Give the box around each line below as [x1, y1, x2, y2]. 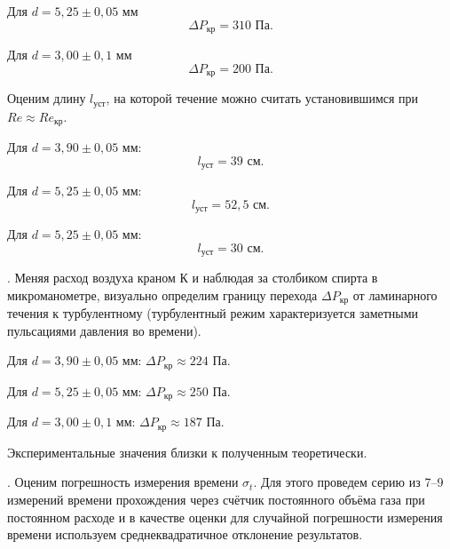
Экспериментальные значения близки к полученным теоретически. [7, 442, 367, 461]
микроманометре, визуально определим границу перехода [7, 285, 318, 304]
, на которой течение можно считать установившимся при [106, 89, 419, 107]
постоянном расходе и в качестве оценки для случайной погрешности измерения [7, 507, 443, 526]
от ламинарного [352, 285, 438, 304]
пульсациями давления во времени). [7, 321, 201, 339]
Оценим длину [7, 89, 86, 107]
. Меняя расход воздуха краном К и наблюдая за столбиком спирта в [7, 268, 378, 287]
